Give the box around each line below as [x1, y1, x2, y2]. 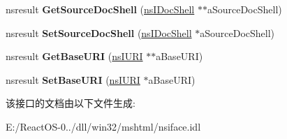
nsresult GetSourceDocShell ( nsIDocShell [6, 2, 195, 16]
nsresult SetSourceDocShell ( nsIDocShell [6, 25, 192, 40]
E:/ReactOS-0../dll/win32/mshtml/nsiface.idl [6, 119, 201, 133]
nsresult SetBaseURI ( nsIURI [6, 72, 140, 87]
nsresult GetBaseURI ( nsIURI [6, 49, 143, 64]
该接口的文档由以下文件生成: [6, 96, 135, 110]
